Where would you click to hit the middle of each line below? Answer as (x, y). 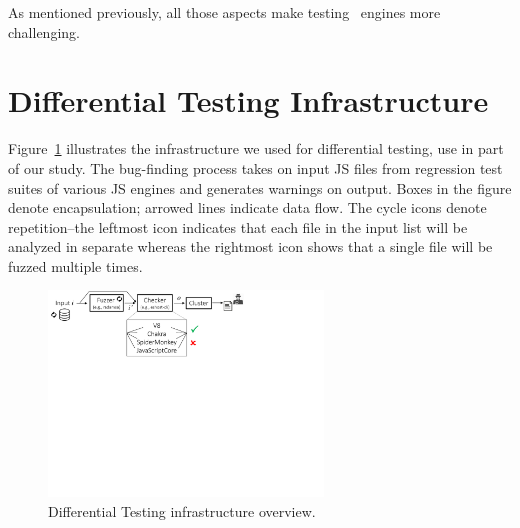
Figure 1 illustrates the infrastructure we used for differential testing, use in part (256, 148)
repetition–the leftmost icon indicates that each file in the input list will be (238, 226)
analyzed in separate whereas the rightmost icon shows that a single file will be (250, 246)
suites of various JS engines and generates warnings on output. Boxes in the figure (260, 187)
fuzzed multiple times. (75, 265)
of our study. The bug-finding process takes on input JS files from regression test (255, 167)
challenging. (44, 31)
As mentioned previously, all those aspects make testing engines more (224, 12)
